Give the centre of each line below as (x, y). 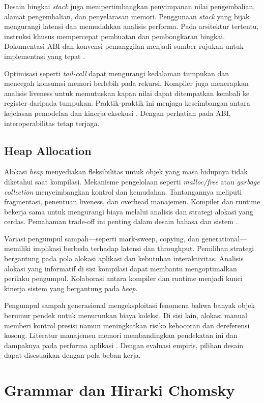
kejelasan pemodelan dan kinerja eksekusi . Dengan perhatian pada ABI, (118, 113)
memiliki (18, 248)
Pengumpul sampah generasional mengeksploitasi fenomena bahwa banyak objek (129, 305)
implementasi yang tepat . (45, 56)
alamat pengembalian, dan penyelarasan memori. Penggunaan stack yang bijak (127, 16)
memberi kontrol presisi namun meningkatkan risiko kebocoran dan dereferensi (127, 325)
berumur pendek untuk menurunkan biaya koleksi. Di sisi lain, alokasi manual (126, 315)
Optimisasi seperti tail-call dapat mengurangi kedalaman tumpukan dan (117, 73)
